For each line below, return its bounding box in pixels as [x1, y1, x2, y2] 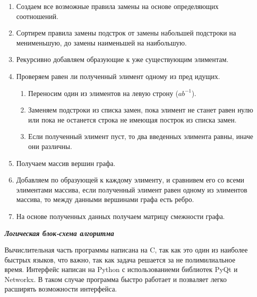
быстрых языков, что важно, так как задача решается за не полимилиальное [4, 254, 236, 264]
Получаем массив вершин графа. [16, 157, 116, 168]
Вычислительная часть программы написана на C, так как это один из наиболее [4, 244, 248, 255]
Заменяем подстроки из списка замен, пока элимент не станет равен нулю [28, 104, 254, 115]
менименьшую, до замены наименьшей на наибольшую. [16, 37, 187, 47]
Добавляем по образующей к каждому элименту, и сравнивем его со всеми [16, 174, 245, 185]
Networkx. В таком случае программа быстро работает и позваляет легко [4, 273, 227, 284]
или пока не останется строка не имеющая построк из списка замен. [28, 114, 237, 124]
